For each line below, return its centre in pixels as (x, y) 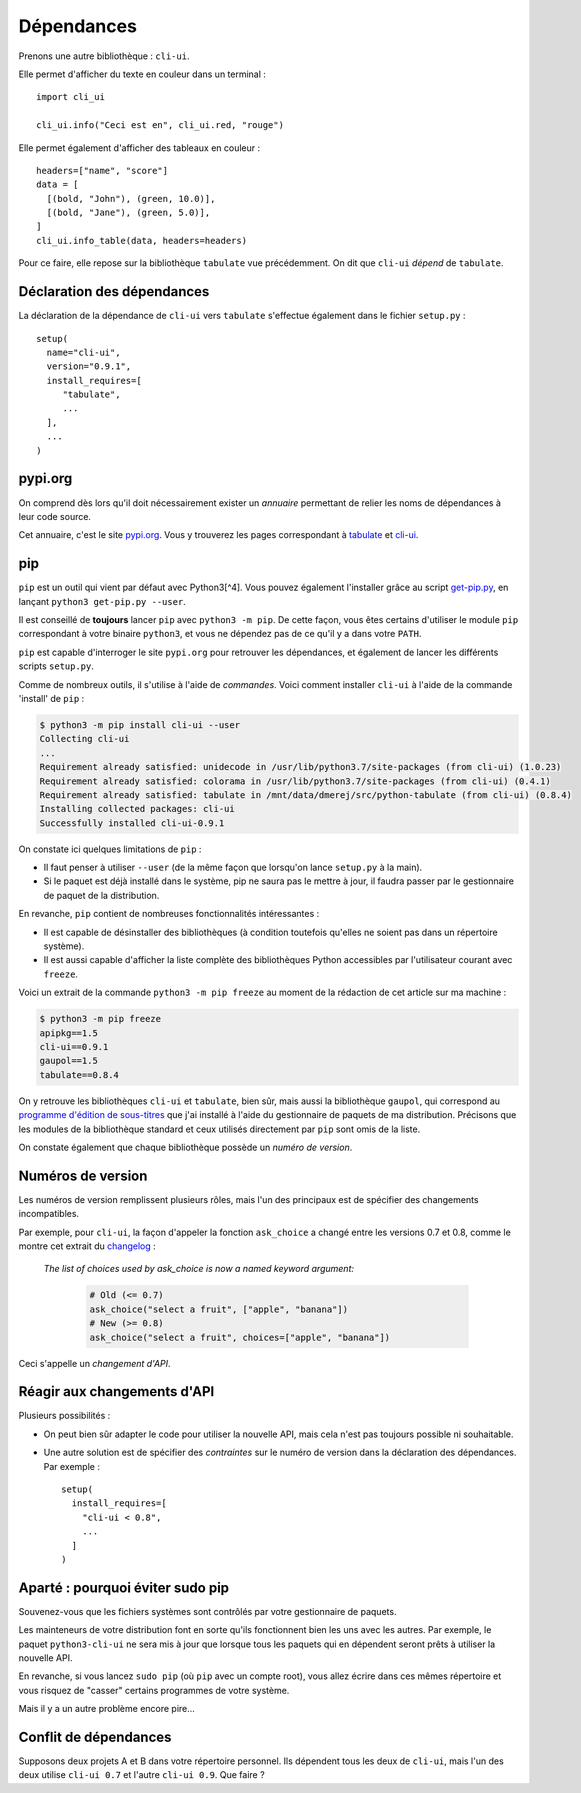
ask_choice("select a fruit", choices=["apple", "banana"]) (240, 1337)
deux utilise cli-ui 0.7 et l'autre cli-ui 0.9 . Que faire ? (141, 1775)
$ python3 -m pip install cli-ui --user (139, 724)
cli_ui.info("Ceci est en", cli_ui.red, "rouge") (160, 125)
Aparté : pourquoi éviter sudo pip (124, 1587)
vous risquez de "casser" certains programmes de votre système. (154, 1690)
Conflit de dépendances (95, 1737)
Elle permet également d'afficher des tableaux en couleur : (139, 147)
